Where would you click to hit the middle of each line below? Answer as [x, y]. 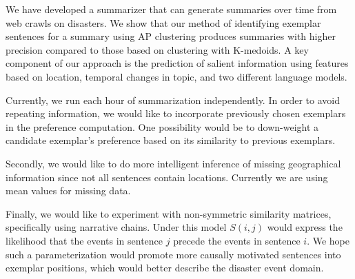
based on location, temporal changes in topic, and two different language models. [176, 76]
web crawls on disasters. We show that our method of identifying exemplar [163, 22]
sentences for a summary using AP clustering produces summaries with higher [171, 36]
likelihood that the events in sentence [84, 240]
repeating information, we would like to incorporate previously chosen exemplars [176, 113]
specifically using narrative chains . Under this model [116, 227]
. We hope [328, 240]
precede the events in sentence [237, 240]
